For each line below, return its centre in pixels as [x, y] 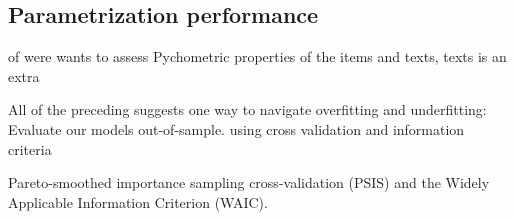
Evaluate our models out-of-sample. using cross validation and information [236, 128]
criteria [30, 148]
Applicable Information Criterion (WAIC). [138, 201]
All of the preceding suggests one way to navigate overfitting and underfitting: [247, 109]
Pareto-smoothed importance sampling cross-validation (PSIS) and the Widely [249, 182]
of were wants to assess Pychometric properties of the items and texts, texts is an [257, 56]
